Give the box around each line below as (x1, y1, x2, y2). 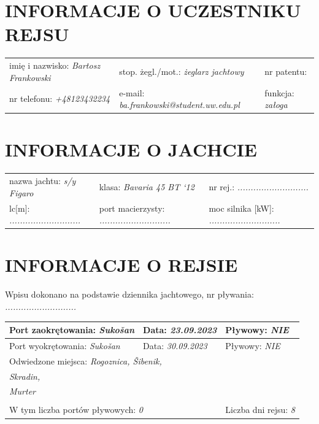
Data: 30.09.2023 (143, 339, 207, 352)
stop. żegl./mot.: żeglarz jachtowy (119, 64, 244, 77)
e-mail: (119, 86, 145, 99)
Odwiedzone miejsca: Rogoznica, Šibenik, (9, 354, 162, 367)
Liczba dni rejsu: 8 (225, 403, 295, 416)
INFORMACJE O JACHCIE (5, 137, 258, 162)
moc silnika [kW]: (209, 201, 274, 214)
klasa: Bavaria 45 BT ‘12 (99, 180, 194, 193)
